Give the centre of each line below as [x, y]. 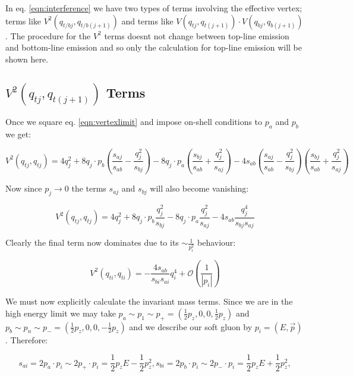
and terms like [147, 21]
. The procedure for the [48, 35]
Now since [24, 188]
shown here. [27, 59]
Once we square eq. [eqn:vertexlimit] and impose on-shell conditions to [134, 122]
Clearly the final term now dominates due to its [92, 242]
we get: [18, 134]
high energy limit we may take [61, 313]
